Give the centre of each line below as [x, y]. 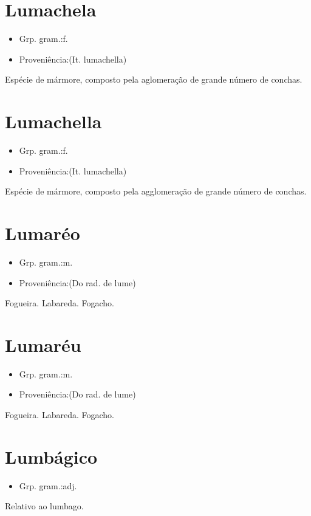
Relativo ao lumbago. [44, 506]
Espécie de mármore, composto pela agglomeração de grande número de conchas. [156, 191]
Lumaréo [43, 233]
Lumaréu [43, 344]
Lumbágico [51, 456]
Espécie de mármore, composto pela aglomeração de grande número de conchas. [154, 79]
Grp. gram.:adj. [48, 485]
